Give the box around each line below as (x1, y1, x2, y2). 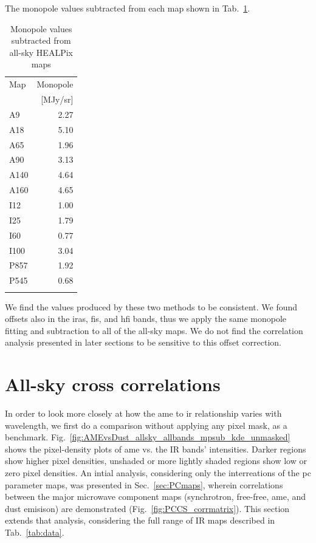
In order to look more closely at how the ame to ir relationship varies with (5, 407, 282, 420)
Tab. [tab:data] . (5, 525, 64, 538)
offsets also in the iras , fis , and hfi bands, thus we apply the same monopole (5, 312, 287, 325)
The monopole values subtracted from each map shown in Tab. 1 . (5, 2, 250, 14)
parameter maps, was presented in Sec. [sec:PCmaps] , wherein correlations (5, 478, 283, 491)
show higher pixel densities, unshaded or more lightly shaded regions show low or (5, 454, 307, 467)
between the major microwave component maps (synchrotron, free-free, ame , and (5, 490, 306, 503)
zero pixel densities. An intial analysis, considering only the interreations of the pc (5, 466, 311, 479)
